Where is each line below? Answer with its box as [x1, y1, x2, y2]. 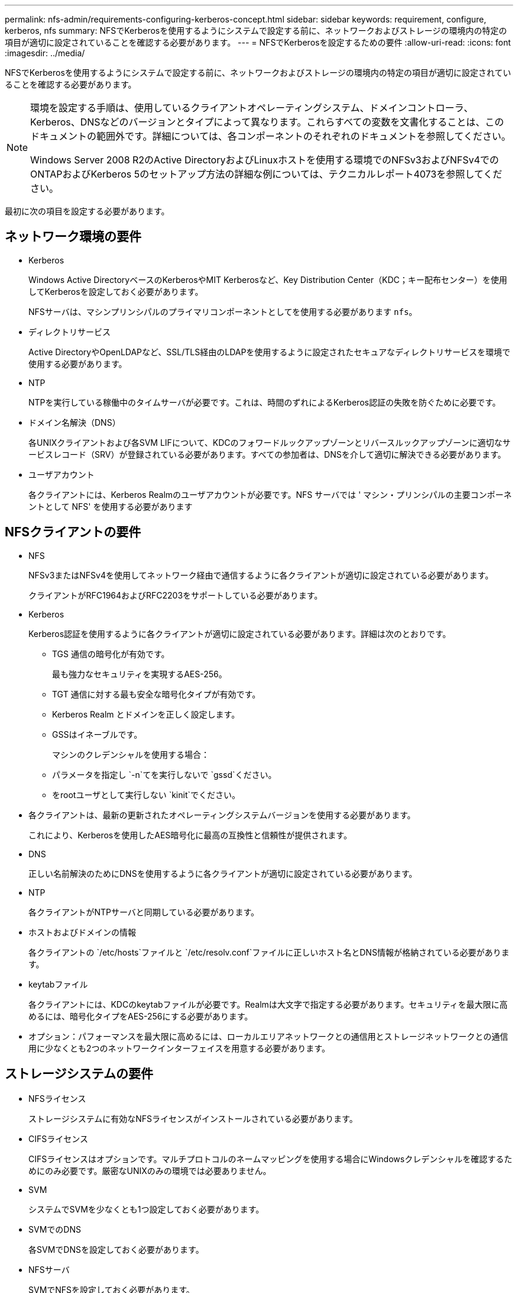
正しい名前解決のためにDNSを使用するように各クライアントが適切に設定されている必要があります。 [28, 868, 417, 879]
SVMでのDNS [28, 1224, 81, 1234]
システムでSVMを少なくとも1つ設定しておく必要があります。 [28, 1204, 264, 1214]
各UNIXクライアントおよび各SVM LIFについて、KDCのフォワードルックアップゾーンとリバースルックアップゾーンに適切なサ [28, 437, 511, 448]
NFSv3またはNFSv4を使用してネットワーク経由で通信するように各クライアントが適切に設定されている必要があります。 [28, 570, 494, 580]
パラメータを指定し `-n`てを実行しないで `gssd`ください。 [52, 769, 277, 780]
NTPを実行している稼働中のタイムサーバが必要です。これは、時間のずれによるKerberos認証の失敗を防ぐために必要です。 [28, 397, 501, 407]
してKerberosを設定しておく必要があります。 [28, 286, 203, 297]
